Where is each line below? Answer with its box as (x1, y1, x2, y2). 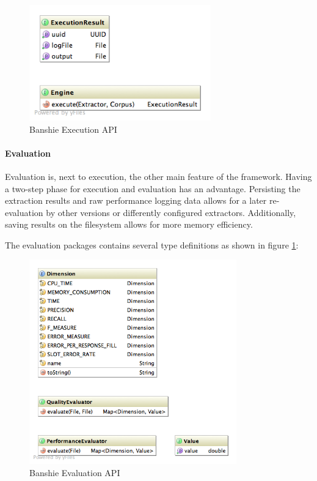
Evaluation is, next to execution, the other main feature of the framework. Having (5, 170, 312, 182)
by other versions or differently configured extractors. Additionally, (46, 206, 296, 218)
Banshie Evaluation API (29, 466, 120, 479)
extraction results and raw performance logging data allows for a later (5, 194, 267, 207)
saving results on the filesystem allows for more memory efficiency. (5, 218, 253, 231)
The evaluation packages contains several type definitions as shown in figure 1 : (5, 238, 299, 251)
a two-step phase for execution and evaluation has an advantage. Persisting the (5, 182, 301, 195)
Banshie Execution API (29, 122, 117, 135)
